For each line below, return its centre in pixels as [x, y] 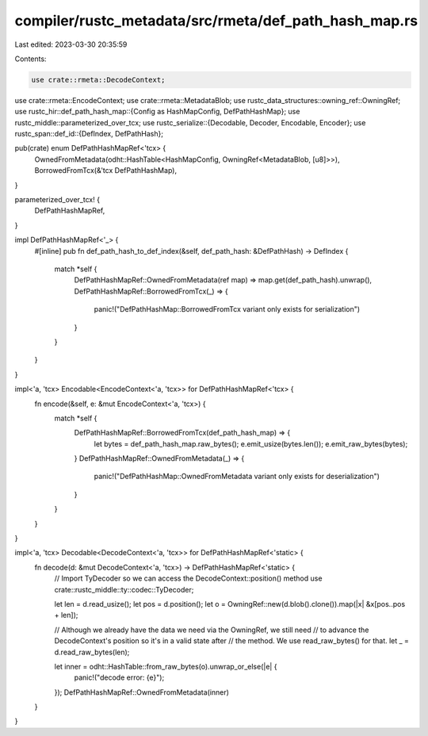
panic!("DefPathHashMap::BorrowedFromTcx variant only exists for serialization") [227, 309]
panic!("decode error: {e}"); [119, 677]
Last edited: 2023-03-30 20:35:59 [71, 44]
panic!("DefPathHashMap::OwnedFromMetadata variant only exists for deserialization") [237, 477]
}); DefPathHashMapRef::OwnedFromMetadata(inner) [142, 692]
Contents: [31, 59]
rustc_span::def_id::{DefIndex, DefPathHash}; [89, 134]
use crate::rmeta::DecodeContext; [98, 80]
